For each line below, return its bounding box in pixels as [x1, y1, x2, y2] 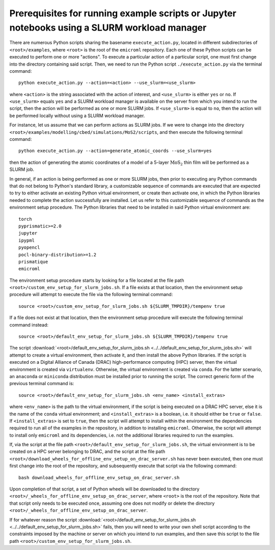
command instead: [9, 322, 48, 328]
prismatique [18, 258, 48, 265]
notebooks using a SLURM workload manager [9, 22, 207, 33]
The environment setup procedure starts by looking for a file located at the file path [9, 277, 184, 283]
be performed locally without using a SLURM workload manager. [9, 112, 145, 119]
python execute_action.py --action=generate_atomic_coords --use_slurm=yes [18, 148, 212, 154]
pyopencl [18, 245, 40, 250]
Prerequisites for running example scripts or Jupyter [9, 8, 237, 19]
